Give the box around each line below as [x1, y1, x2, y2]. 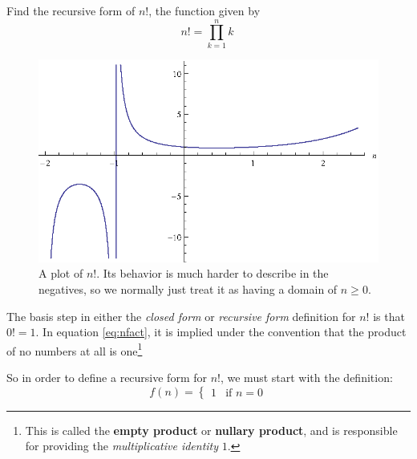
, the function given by [148, 2, 261, 18]
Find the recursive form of [6, 2, 136, 18]
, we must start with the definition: [220, 369, 393, 386]
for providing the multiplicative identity [25, 437, 219, 454]
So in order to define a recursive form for [6, 369, 207, 386]
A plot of [38, 265, 83, 282]
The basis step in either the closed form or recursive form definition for [6, 307, 356, 324]
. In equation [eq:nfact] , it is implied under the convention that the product [35, 323, 407, 340]
